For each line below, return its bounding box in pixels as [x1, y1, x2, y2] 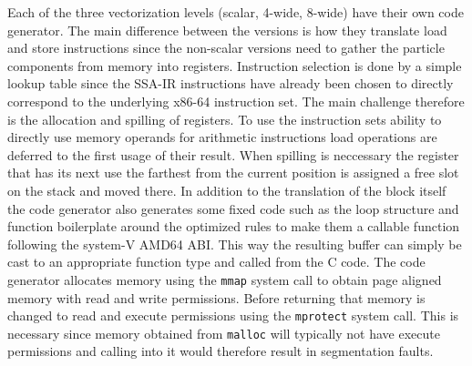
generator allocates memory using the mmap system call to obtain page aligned [7, 269, 442, 289]
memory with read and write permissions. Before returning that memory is [7, 288, 426, 307]
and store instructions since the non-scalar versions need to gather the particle [7, 38, 445, 57]
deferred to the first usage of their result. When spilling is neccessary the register [7, 145, 459, 164]
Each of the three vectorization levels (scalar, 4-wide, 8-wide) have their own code [7, 3, 464, 21]
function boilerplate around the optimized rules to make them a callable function [7, 217, 460, 236]
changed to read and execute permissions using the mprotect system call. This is [7, 306, 459, 325]
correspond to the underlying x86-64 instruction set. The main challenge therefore [7, 91, 465, 110]
